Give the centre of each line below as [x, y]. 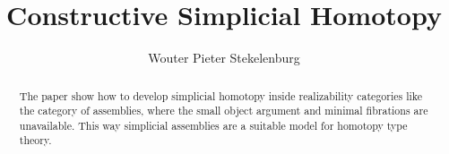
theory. [35, 140]
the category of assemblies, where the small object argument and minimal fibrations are [224, 111]
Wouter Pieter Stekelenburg [224, 58]
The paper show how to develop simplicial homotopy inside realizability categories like [221, 95]
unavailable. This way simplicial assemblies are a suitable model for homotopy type [213, 125]
